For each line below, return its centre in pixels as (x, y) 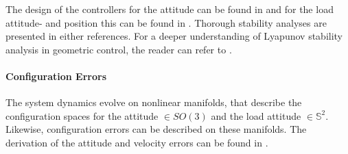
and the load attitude (256, 115)
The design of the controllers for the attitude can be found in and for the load (170, 9)
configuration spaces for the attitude (82, 115)
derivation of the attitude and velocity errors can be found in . (137, 142)
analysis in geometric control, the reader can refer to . (119, 49)
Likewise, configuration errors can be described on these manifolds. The (156, 129)
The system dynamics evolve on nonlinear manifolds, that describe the (154, 102)
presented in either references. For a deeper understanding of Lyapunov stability (174, 36)
